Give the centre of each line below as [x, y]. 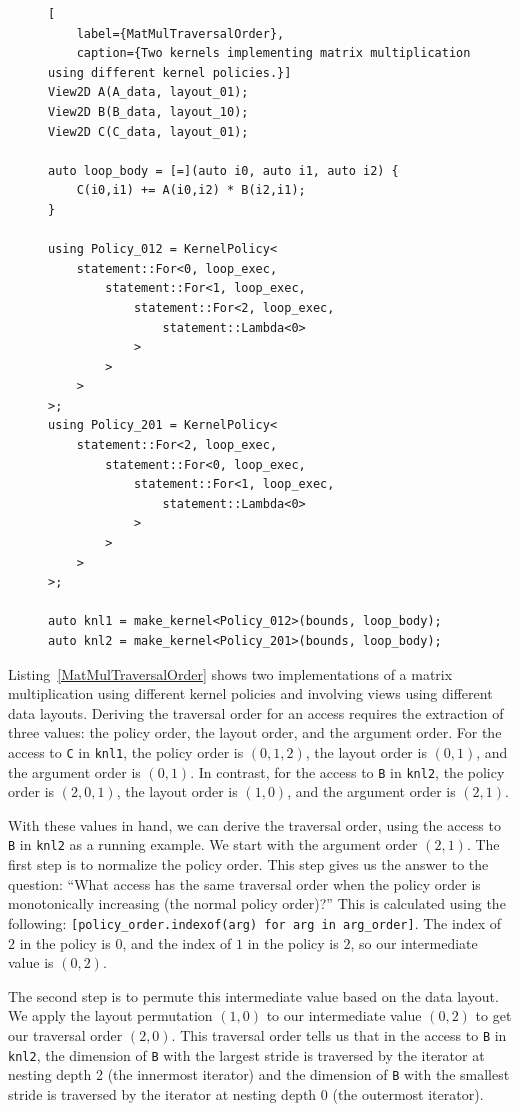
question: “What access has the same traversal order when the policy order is [244, 883]
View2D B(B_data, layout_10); [148, 111]
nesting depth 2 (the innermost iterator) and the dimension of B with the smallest [259, 1074]
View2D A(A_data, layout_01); [148, 92]
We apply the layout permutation [110, 1015]
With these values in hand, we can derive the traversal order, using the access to [254, 824]
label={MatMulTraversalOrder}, [180, 33]
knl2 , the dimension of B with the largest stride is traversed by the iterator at [246, 1054]
